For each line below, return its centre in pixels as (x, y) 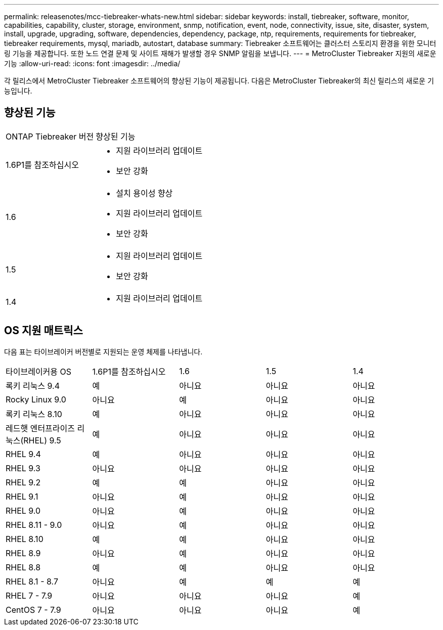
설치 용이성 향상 (144, 193)
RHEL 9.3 (23, 468)
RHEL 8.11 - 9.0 (34, 525)
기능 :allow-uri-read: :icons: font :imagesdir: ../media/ (92, 63)
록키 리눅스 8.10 (34, 414)
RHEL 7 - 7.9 (29, 595)
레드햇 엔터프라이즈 (40, 428)
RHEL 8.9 (23, 553)
